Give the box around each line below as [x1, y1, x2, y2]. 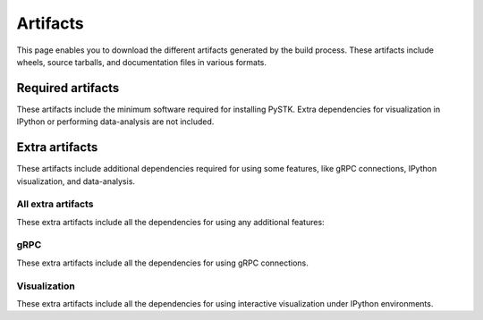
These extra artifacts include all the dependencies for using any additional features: [16, 216, 326, 227]
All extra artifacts [16, 198, 94, 210]
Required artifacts [16, 80, 120, 96]
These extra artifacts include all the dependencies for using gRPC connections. [16, 257, 309, 268]
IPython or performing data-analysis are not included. [16, 116, 215, 127]
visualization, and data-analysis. [16, 175, 136, 187]
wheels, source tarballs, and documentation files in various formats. [16, 56, 267, 67]
